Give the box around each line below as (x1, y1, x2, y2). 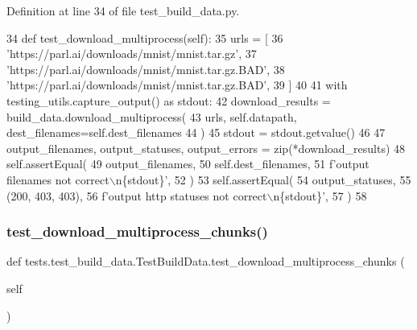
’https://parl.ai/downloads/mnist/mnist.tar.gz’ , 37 (6, 45, 257, 62)
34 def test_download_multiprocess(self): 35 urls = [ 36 (6, 29, 283, 46)
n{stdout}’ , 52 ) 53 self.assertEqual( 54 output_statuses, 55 (115, 171, 411, 188)
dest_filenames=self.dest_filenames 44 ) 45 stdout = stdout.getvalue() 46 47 (6, 124, 386, 141)
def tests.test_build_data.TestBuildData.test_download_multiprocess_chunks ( (6, 253, 405, 270)
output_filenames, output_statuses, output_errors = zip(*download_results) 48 (6, 139, 406, 156)
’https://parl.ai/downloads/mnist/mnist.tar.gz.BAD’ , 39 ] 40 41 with (6, 76, 348, 93)
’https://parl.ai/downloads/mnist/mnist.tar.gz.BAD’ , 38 (6, 60, 285, 77)
